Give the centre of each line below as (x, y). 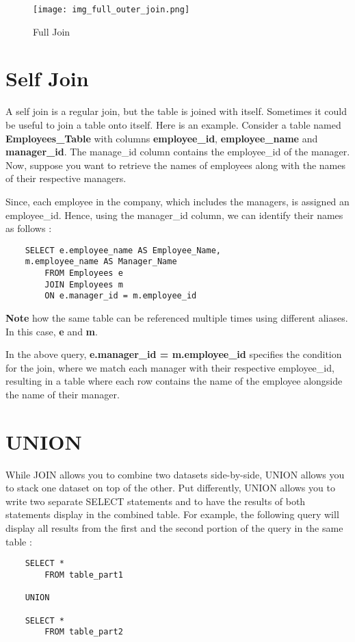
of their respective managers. (66, 178)
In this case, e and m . (52, 331)
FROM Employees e (84, 273)
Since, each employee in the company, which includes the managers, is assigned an (177, 201)
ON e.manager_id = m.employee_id (121, 296)
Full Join (52, 31)
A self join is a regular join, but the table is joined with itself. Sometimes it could (176, 111)
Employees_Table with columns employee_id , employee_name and (162, 138)
